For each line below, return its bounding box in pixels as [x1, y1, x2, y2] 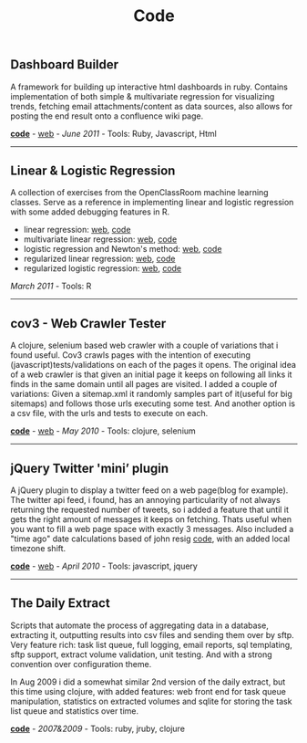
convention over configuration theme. [10, 658, 152, 669]
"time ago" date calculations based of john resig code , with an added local [10, 533, 291, 544]
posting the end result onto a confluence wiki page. [10, 110, 204, 121]
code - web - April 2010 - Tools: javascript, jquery [10, 560, 199, 571]
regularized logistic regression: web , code [23, 263, 182, 274]
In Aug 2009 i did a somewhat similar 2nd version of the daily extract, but [10, 676, 286, 687]
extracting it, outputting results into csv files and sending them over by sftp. [10, 629, 294, 640]
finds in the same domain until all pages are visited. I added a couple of [10, 379, 278, 390]
